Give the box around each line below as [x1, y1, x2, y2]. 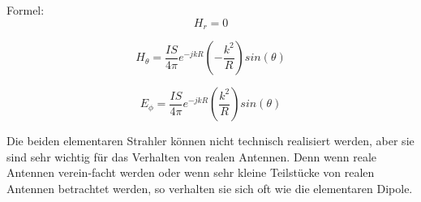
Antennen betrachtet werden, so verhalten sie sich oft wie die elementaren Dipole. [6, 179, 413, 196]
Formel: [6, 2, 45, 18]
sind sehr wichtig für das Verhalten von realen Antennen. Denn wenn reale [6, 148, 377, 165]
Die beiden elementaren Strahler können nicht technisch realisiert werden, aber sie [6, 132, 415, 149]
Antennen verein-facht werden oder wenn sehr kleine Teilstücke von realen [6, 164, 375, 181]
